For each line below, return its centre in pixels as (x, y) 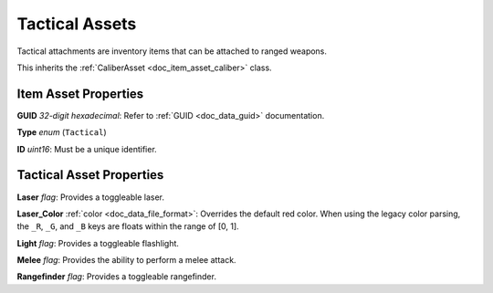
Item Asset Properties (80, 94)
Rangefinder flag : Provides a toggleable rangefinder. (116, 277)
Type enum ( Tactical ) (62, 132)
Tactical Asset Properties (90, 175)
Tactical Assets (77, 24)
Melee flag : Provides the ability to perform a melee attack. (126, 260)
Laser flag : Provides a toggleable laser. (90, 197)
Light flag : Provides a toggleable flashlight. (98, 243)
